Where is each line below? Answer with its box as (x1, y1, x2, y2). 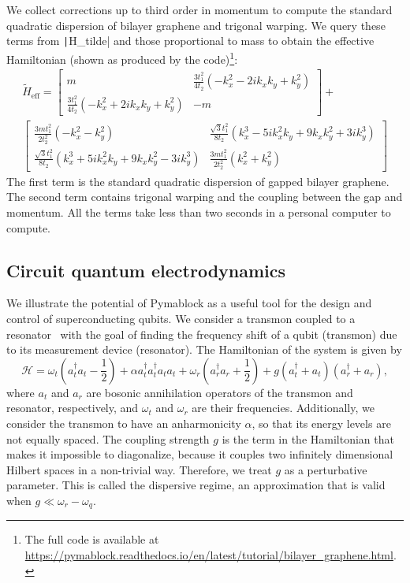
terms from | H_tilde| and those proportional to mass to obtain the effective (6, 32, 375, 49)
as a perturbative (284, 461, 367, 477)
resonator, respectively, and (6, 399, 139, 416)
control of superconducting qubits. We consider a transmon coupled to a (6, 310, 356, 327)
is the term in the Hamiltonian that (222, 430, 394, 447)
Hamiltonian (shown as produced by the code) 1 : (6, 48, 238, 67)
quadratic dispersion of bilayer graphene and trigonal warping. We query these (6, 17, 386, 33)
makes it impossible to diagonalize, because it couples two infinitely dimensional (6, 446, 393, 462)
